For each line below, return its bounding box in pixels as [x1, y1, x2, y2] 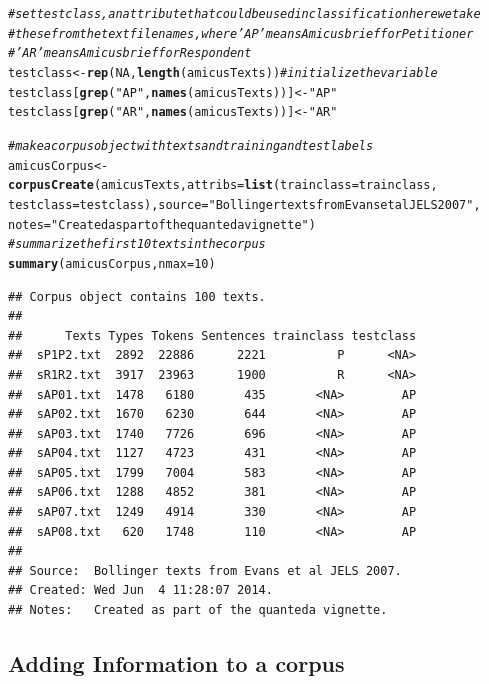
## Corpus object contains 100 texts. [8, 289, 266, 304]
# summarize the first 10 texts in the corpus [8, 237, 266, 252]
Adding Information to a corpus [8, 648, 345, 679]
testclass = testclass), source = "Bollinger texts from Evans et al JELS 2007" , [8, 197, 481, 212]
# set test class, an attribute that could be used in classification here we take [8, 7, 481, 21]
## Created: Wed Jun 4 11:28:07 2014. [8, 583, 273, 598]
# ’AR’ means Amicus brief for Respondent [8, 46, 252, 61]
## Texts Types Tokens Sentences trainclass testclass [8, 328, 417, 343]
